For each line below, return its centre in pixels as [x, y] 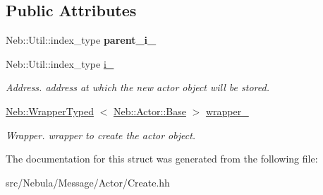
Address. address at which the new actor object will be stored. [138, 87]
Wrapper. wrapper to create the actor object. [101, 135]
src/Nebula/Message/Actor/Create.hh [88, 182]
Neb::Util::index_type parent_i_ [81, 40]
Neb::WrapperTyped [50, 111]
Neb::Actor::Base [150, 111]
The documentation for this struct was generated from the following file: [162, 159]
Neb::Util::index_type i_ [60, 63]
